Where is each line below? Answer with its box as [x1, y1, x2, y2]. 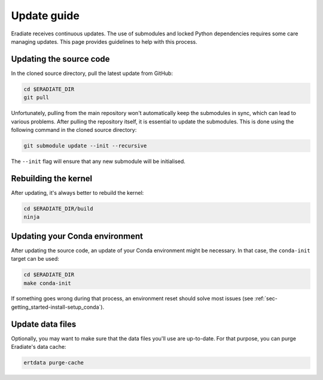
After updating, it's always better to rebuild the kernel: [11, 189, 144, 196]
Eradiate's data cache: [11, 343, 66, 351]
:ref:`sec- [254, 295, 278, 302]
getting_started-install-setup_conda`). [11, 303, 105, 310]
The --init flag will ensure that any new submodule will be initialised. [11, 158, 185, 165]
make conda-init [23, 279, 72, 286]
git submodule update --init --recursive [23, 142, 147, 149]
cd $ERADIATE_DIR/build [23, 205, 94, 212]
